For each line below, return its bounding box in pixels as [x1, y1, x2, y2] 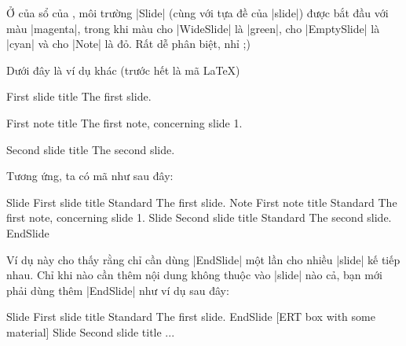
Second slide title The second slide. [6, 141, 175, 157]
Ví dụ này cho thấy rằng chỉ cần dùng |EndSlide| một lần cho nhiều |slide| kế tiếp [6, 251, 401, 267]
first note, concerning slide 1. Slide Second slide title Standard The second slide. [6, 209, 392, 226]
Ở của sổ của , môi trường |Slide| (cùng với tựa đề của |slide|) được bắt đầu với [6, 5, 389, 20]
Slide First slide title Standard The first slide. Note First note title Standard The [6, 193, 397, 210]
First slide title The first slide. [6, 88, 152, 105]
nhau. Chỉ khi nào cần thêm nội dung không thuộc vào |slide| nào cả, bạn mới [6, 267, 382, 283]
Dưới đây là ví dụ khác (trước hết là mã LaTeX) [6, 61, 240, 78]
